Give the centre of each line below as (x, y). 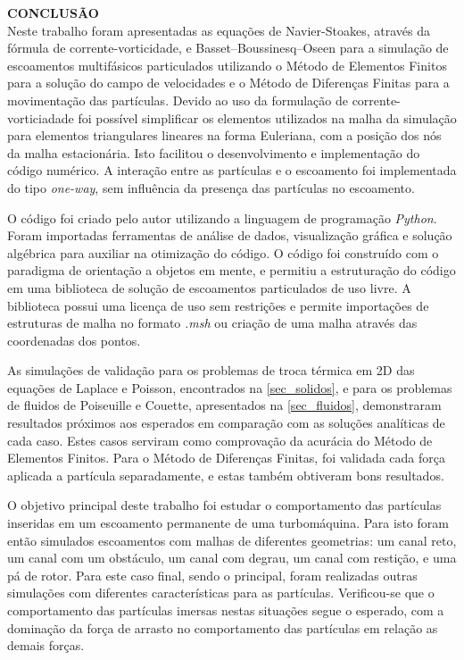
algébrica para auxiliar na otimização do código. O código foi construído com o (223, 252)
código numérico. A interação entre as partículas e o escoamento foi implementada (232, 170)
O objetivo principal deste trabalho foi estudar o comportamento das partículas (224, 505)
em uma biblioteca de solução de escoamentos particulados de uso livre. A (209, 287)
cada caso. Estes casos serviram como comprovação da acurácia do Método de (220, 440)
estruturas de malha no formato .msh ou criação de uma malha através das (212, 323)
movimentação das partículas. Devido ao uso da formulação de (178, 100)
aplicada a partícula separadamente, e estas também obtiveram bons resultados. (226, 475)
